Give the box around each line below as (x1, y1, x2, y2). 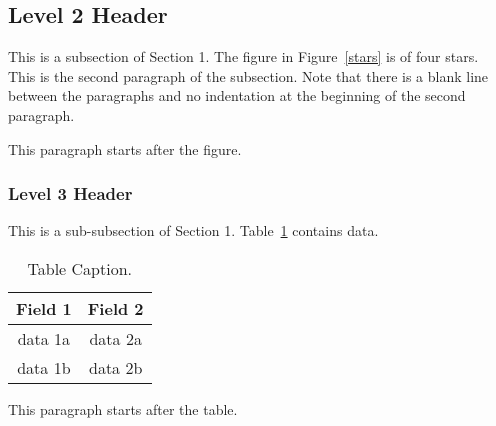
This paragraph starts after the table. (8, 398, 238, 419)
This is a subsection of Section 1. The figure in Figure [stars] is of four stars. (8, 46, 479, 67)
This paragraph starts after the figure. (8, 138, 242, 159)
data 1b (17, 355, 71, 379)
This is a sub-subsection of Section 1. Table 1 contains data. (8, 220, 379, 241)
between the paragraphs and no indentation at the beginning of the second (8, 85, 466, 106)
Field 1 (16, 296, 72, 320)
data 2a (89, 326, 142, 350)
